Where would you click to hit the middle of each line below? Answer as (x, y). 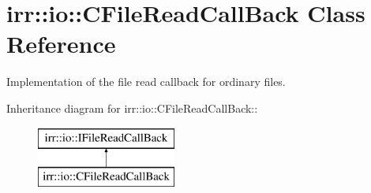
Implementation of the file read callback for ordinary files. (146, 82)
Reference (61, 44)
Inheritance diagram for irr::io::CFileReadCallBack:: (132, 108)
